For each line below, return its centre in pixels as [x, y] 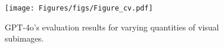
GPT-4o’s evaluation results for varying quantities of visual [112, 27]
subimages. [25, 38]
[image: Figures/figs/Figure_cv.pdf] [79, 8]
